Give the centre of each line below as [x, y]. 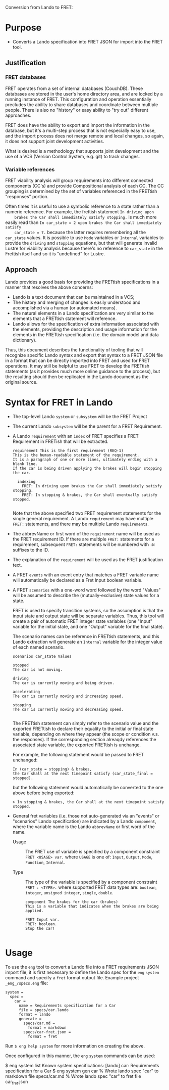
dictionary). [24, 340]
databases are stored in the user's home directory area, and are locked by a [84, 94]
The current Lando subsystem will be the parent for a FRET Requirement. [87, 426]
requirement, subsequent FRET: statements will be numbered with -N [83, 544]
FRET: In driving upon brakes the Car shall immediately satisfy [92, 486]
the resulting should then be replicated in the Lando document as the [77, 377]
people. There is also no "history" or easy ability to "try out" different [77, 110]
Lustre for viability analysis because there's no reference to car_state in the [84, 248]
